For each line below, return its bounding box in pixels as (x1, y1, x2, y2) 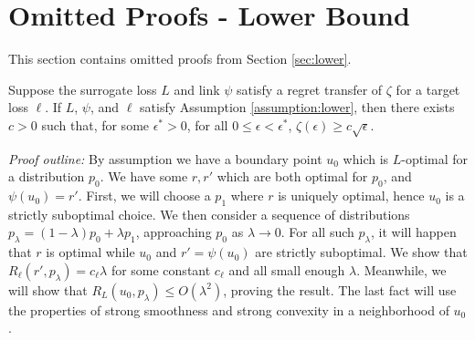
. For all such (280, 222, 354, 242)
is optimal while (46, 242, 135, 262)
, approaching (135, 222, 212, 242)
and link (174, 79, 220, 98)
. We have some (100, 167, 188, 186)
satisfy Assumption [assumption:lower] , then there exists (140, 98, 455, 117)
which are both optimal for (216, 167, 368, 186)
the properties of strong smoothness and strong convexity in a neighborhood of (8, 300, 449, 319)
